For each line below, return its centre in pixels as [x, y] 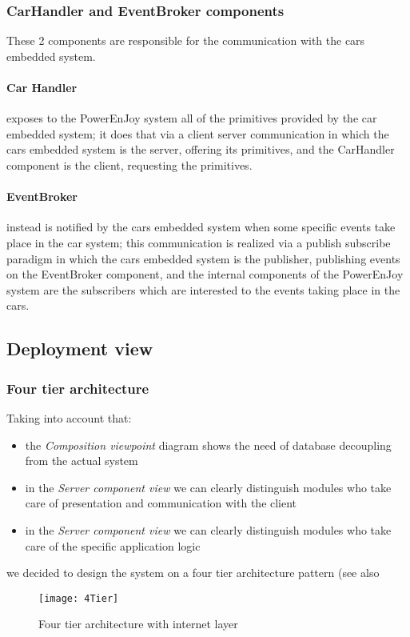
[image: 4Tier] [79, 598]
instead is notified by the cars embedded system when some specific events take [201, 227]
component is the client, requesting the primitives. [129, 164]
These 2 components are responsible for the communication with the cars [186, 40]
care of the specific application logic [113, 545]
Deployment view [80, 349]
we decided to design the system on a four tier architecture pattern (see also [193, 573]
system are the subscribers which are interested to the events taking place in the [203, 289]
